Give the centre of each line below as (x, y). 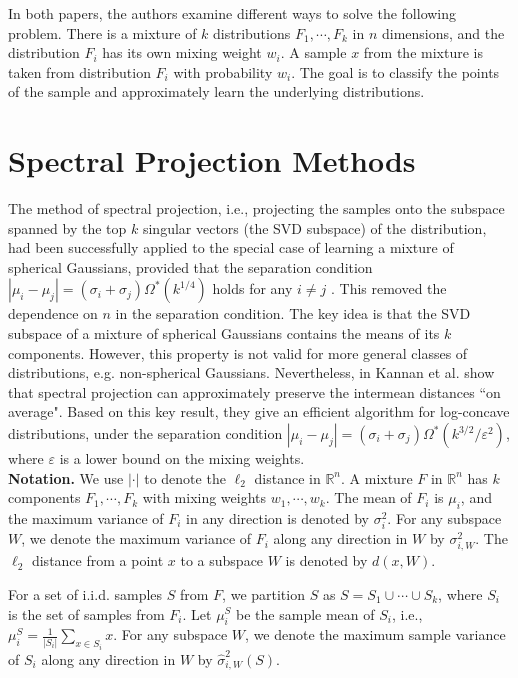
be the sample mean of (305, 613)
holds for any (252, 288)
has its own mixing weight (182, 52)
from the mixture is (423, 52)
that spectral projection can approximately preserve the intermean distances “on (254, 391)
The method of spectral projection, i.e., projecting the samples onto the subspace (256, 208)
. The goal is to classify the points (395, 71)
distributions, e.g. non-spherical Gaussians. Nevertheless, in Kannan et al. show (251, 372)
